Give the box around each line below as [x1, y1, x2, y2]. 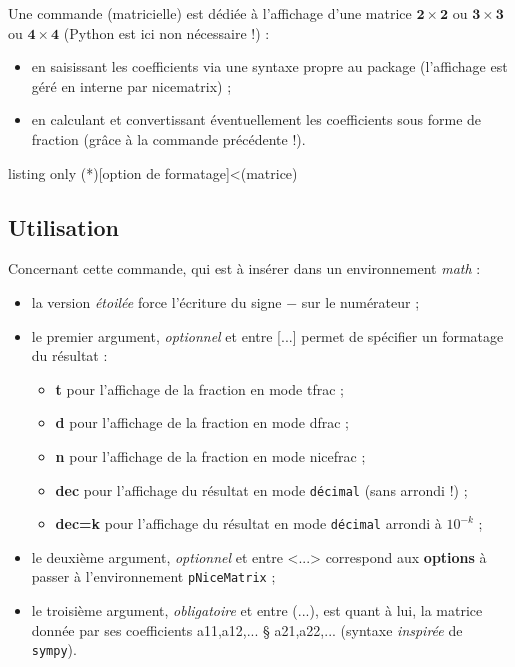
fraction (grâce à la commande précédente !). [31, 128, 306, 149]
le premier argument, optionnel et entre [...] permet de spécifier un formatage [31, 325, 504, 346]
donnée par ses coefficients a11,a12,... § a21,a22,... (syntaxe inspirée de [31, 619, 463, 640]
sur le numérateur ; [301, 291, 420, 312]
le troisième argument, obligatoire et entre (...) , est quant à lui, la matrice [31, 600, 483, 621]
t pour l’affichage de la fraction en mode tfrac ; [55, 378, 344, 399]
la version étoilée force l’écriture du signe [31, 291, 282, 312]
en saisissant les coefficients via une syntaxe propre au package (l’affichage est [31, 56, 508, 77]
